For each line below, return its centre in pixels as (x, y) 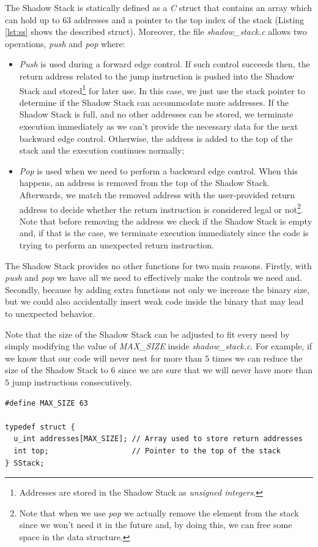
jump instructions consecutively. (72, 381)
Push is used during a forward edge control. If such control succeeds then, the (165, 64)
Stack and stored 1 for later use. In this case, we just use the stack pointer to (162, 89)
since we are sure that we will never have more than (216, 370)
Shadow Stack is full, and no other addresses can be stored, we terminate (156, 114)
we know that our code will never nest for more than (104, 358)
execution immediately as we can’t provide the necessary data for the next (159, 126)
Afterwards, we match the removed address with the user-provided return (157, 194)
